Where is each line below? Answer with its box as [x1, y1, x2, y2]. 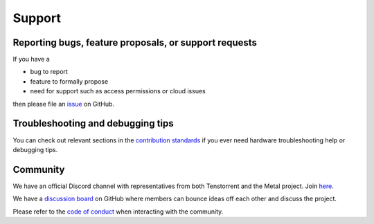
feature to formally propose [30, 77, 109, 86]
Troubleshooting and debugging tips [12, 118, 175, 129]
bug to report [30, 68, 69, 76]
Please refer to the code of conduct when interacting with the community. [12, 207, 224, 216]
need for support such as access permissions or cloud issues [30, 87, 206, 95]
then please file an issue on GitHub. [12, 100, 114, 108]
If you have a [12, 55, 50, 64]
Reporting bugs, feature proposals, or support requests [12, 37, 258, 48]
